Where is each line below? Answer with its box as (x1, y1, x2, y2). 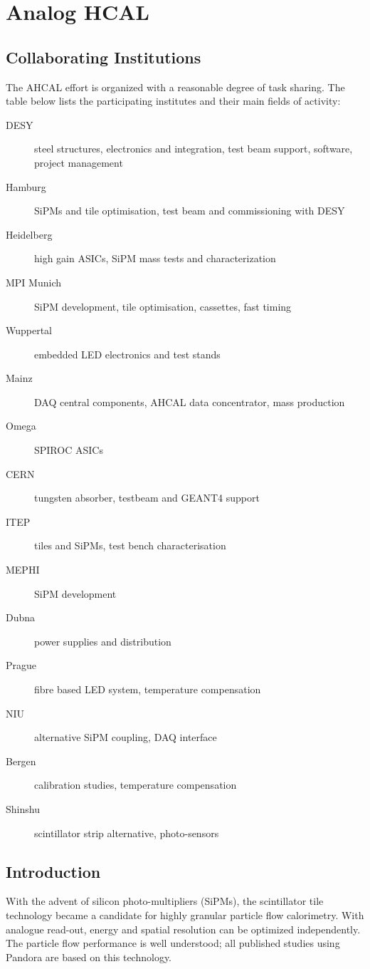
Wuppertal (6, 323, 53, 338)
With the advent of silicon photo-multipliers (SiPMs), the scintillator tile (6, 893, 324, 908)
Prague (6, 658, 37, 673)
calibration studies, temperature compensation (34, 777, 237, 792)
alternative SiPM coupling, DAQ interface (34, 730, 217, 745)
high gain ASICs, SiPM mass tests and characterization (34, 251, 276, 266)
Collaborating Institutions (6, 46, 201, 68)
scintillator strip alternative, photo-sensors (34, 825, 219, 840)
